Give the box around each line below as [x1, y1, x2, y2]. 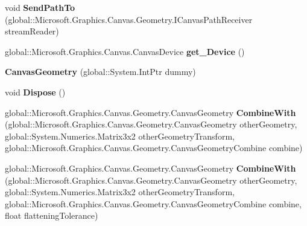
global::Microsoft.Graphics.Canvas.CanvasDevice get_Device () [5, 45, 245, 57]
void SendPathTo [5, 1, 75, 13]
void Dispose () [5, 85, 66, 98]
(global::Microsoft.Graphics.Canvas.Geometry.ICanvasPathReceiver [5, 13, 253, 25]
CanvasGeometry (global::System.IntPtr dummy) [5, 65, 196, 78]
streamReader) [5, 25, 59, 37]
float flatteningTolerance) [5, 209, 98, 222]
